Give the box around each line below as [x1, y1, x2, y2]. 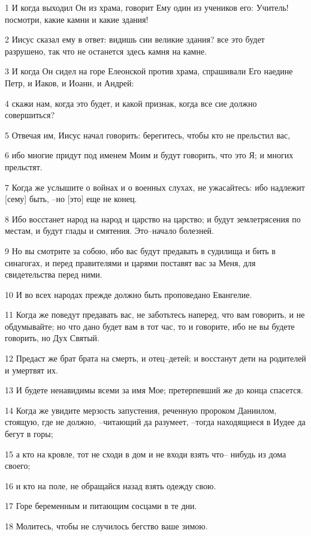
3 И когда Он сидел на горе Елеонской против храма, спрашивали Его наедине [5, 65, 293, 77]
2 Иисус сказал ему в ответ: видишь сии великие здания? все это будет [5, 33, 265, 46]
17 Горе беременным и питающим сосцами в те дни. [5, 499, 197, 512]
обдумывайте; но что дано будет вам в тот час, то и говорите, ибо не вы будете [5, 320, 295, 332]
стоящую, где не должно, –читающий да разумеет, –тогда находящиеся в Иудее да [5, 415, 306, 428]
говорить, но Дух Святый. [5, 332, 99, 344]
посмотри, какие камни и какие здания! [5, 13, 149, 25]
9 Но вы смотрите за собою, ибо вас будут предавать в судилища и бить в [5, 244, 276, 257]
